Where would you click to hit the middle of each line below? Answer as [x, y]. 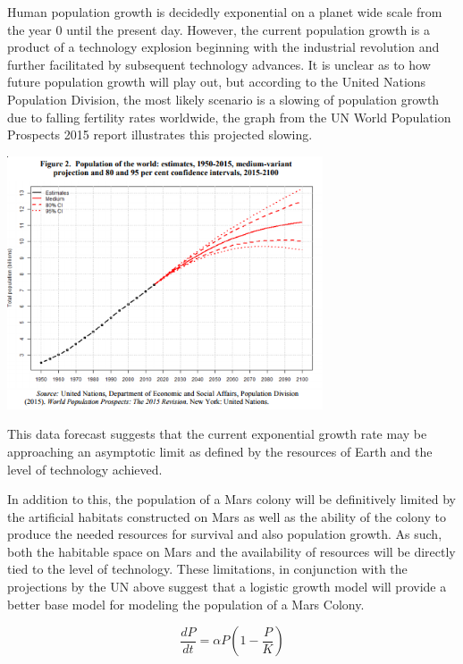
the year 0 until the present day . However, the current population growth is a [219, 29]
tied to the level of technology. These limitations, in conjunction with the [207, 569]
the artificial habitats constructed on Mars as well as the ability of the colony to [227, 516]
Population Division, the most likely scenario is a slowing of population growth [223, 99]
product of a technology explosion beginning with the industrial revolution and [223, 47]
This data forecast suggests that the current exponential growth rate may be [217, 434]
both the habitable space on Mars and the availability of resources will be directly [231, 551]
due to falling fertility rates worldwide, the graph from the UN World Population [229, 117]
